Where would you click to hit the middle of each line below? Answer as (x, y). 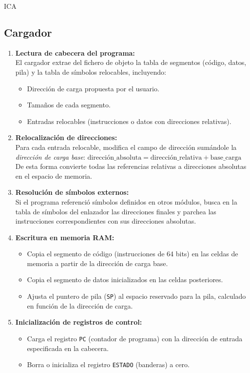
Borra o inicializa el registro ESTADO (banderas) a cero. (108, 364)
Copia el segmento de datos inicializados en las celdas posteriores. (125, 280)
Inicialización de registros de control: (79, 322)
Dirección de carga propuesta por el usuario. (93, 88)
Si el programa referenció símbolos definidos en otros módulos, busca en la (126, 201)
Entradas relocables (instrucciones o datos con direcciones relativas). (129, 121)
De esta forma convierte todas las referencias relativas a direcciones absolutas (131, 166)
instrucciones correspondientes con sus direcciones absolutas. (106, 221)
